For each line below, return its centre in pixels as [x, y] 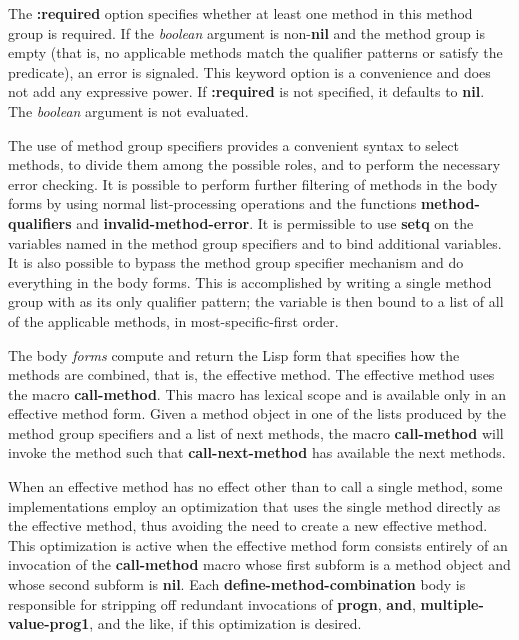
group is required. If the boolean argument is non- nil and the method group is [246, 32]
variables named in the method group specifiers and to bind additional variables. [255, 242]
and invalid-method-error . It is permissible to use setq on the [275, 222]
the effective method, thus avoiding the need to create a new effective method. [248, 525]
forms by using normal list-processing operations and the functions [212, 203]
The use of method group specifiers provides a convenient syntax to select [233, 144]
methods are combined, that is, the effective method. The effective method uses [251, 374]
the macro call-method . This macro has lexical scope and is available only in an [257, 393]
